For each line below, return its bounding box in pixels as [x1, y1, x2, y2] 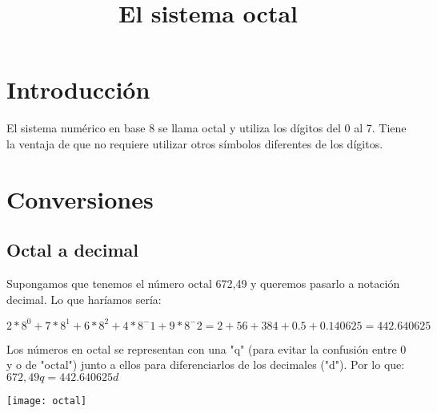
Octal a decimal [6, 237, 138, 262]
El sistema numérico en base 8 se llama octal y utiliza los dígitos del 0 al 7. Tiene [6, 119, 407, 136]
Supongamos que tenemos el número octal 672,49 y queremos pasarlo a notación [6, 275, 400, 292]
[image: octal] [6, 395, 87, 407]
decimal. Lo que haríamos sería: [6, 290, 162, 307]
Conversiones [6, 182, 154, 215]
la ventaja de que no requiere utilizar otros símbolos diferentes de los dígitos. [6, 135, 383, 152]
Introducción [6, 73, 150, 106]
